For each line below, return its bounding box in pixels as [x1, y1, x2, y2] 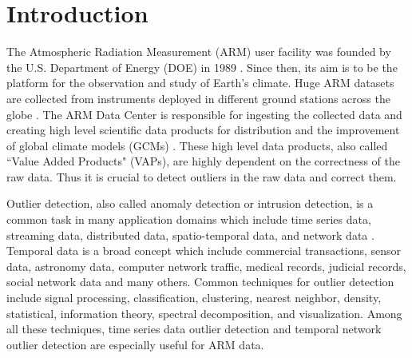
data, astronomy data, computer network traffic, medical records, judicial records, [6, 257, 406, 274]
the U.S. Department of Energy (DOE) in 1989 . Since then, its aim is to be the [6, 58, 398, 75]
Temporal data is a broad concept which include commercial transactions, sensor [6, 242, 402, 259]
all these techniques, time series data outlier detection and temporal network [6, 320, 382, 337]
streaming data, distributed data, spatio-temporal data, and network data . [6, 226, 374, 243]
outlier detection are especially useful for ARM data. [6, 336, 264, 352]
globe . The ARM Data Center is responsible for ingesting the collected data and [6, 105, 402, 122]
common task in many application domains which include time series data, [6, 211, 371, 228]
